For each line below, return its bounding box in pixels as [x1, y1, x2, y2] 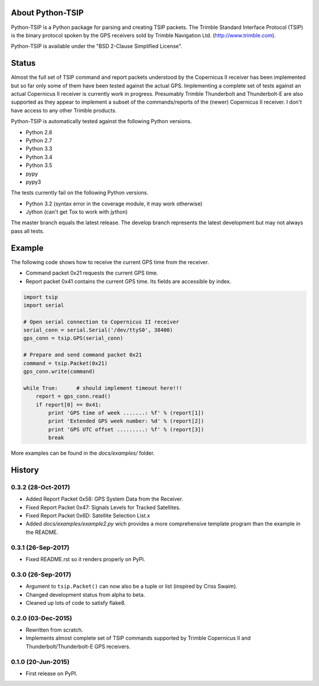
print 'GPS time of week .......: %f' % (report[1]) [48, 409, 204, 416]
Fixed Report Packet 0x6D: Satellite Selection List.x [25, 512, 151, 519]
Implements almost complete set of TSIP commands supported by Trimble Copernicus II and [25, 635, 251, 642]
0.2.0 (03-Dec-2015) [11, 614, 72, 622]
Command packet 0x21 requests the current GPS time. [25, 269, 158, 276]
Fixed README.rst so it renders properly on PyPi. [25, 556, 145, 562]
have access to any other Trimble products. [11, 107, 117, 114]
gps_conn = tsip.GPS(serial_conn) [23, 335, 123, 342]
